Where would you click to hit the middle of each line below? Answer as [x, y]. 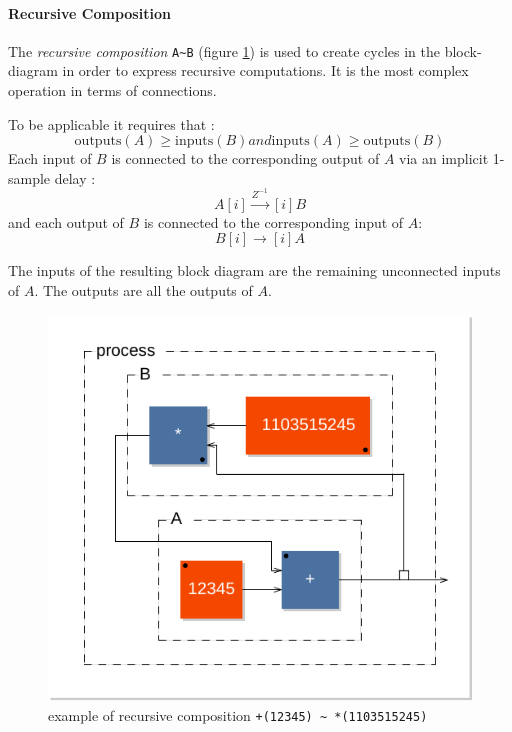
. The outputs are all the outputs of [143, 289]
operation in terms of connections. [112, 90]
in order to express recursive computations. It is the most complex [265, 70]
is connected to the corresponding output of [245, 158]
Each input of [50, 158]
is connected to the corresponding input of [273, 221]
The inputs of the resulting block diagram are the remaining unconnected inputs [254, 270]
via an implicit [444, 158]
